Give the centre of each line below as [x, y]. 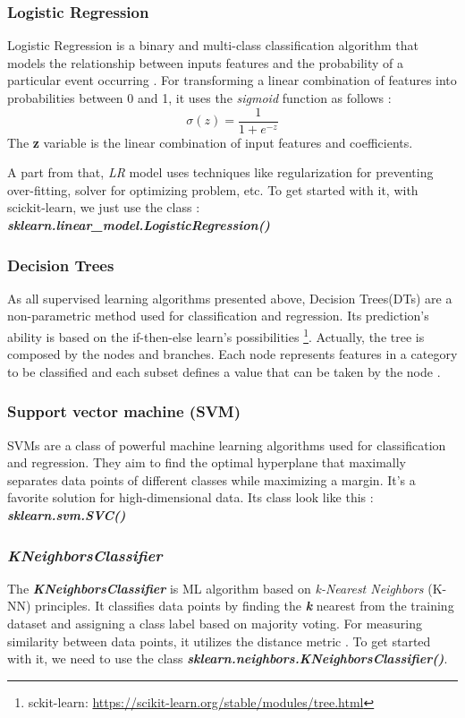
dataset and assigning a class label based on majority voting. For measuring [215, 624]
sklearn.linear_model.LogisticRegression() [139, 225]
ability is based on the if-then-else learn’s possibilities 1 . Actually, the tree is [216, 335]
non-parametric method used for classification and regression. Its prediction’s [218, 316]
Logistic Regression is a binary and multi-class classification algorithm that [213, 45]
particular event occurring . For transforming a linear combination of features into [232, 80]
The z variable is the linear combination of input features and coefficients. [210, 142]
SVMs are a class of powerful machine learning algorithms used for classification [227, 444]
